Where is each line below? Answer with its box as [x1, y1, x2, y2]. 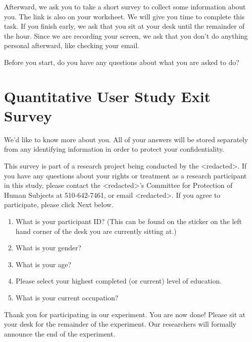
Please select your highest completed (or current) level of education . [15, 276, 222, 286]
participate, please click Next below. [4, 199, 113, 210]
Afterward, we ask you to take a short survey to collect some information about [4, 1, 246, 11]
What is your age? [15, 259, 71, 269]
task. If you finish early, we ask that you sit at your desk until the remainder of [4, 21, 245, 31]
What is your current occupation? [15, 292, 118, 302]
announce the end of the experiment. [4, 328, 115, 339]
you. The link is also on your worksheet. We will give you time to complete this [4, 11, 245, 21]
